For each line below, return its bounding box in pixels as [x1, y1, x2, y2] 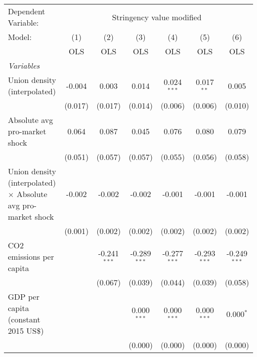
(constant [8, 314, 41, 325]
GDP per [8, 291, 40, 302]
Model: [8, 31, 32, 42]
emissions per [8, 251, 54, 262]
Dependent [8, 5, 45, 17]
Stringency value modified [112, 11, 202, 23]
